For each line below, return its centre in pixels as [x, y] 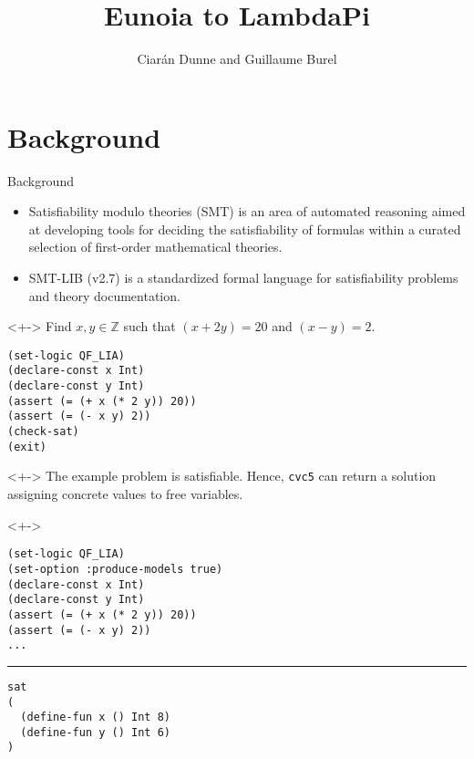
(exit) [27, 447]
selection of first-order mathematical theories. [155, 247]
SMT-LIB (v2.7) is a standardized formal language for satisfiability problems [243, 278]
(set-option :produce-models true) [115, 569]
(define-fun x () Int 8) [95, 717]
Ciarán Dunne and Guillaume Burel [237, 59]
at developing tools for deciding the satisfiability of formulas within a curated [245, 229]
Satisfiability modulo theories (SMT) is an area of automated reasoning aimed [247, 211]
